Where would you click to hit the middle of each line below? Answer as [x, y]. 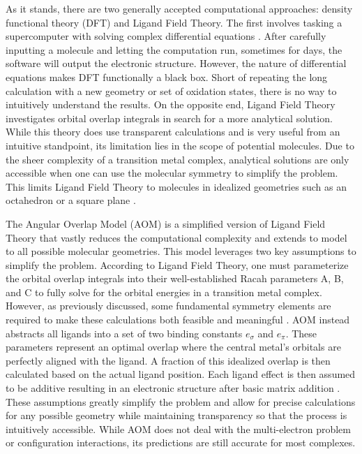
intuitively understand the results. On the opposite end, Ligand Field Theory [171, 104]
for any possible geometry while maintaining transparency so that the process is [176, 415]
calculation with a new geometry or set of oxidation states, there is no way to [171, 90]
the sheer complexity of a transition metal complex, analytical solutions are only [178, 159]
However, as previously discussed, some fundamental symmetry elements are [168, 306]
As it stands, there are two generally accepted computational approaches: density [179, 8]
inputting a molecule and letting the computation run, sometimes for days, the [174, 49]
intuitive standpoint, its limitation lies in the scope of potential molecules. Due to [180, 145]
